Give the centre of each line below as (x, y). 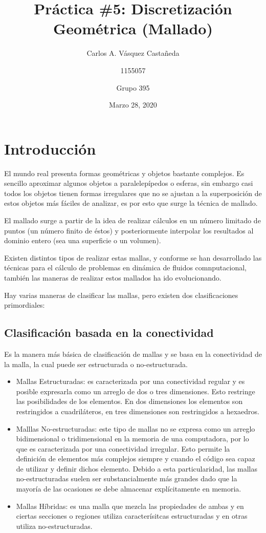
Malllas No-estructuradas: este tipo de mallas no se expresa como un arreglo (136, 428)
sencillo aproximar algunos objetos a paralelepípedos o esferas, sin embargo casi (129, 183)
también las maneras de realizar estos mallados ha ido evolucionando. (113, 277)
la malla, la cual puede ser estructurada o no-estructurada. (96, 364)
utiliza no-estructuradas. (54, 526)
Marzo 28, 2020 (133, 105)
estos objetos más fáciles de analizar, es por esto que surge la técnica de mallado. (131, 203)
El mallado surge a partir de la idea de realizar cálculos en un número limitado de (132, 220)
